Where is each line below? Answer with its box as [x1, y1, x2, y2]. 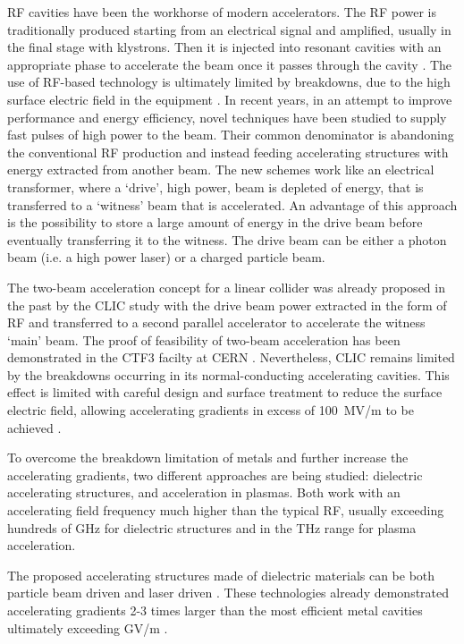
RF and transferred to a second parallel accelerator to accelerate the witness [7, 313, 426, 332]
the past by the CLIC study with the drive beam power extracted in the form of [7, 295, 447, 314]
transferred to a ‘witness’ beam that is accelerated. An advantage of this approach [7, 195, 458, 214]
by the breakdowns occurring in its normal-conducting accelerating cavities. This [7, 365, 450, 384]
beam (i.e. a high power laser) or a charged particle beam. [7, 248, 325, 267]
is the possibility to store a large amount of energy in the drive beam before [7, 213, 423, 232]
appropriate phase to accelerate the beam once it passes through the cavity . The [7, 55, 452, 73]
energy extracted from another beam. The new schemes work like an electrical [7, 160, 434, 179]
